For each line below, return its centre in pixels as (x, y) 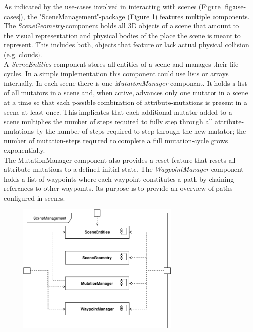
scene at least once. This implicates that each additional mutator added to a (118, 112)
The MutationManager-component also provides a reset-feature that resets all (120, 159)
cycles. (14, 73)
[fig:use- (234, 6)
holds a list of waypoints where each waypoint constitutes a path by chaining (119, 178)
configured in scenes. (35, 197)
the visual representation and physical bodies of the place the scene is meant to (122, 35)
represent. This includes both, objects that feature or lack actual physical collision (126, 45)
